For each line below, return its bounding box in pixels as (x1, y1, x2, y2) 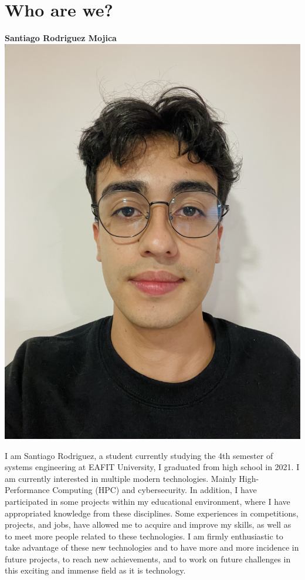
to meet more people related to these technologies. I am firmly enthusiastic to (5, 529, 283, 542)
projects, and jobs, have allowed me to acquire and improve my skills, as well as (5, 518, 292, 531)
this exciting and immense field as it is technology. (5, 564, 186, 576)
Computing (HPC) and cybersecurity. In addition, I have (52, 484, 257, 496)
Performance (5, 484, 50, 496)
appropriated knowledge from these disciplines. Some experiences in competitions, (5, 507, 299, 519)
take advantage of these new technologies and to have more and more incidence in (5, 541, 299, 554)
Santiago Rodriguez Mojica (5, 32, 117, 44)
